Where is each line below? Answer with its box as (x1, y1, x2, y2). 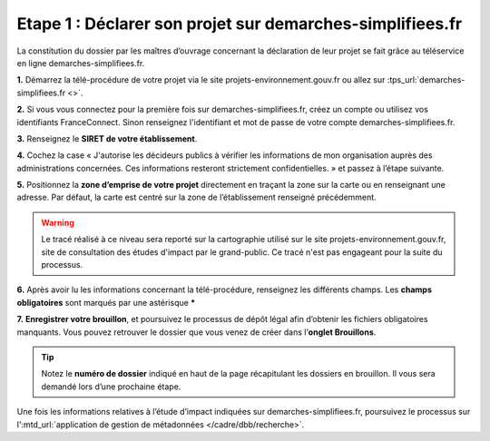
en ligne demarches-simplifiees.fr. (16, 57, 145, 68)
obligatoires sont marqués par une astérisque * (16, 297, 196, 308)
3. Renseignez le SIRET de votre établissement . (16, 132, 198, 144)
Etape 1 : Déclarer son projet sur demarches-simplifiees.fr (16, 14, 463, 34)
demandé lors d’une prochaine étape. (41, 381, 181, 392)
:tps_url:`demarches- (387, 74, 465, 85)
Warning (41, 217, 74, 228)
